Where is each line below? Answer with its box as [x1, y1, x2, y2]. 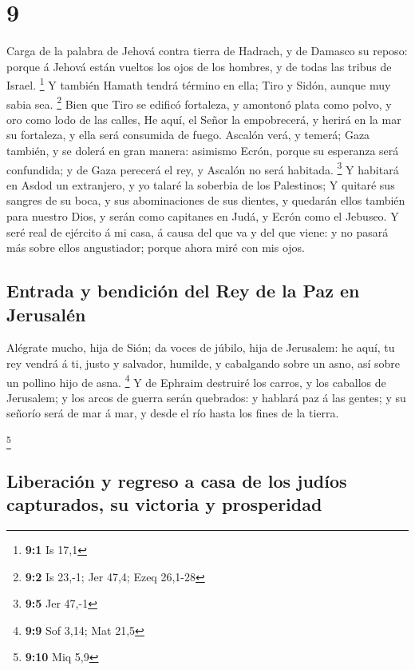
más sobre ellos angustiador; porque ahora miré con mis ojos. [6, 239, 305, 256]
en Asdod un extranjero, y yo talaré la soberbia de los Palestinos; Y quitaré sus [6, 176, 395, 193]
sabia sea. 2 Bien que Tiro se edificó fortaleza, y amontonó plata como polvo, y [6, 93, 392, 112]
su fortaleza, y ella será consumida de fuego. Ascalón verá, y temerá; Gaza [6, 126, 370, 143]
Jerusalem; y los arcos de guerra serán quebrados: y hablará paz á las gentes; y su [6, 389, 406, 405]
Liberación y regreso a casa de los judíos [6, 468, 347, 493]
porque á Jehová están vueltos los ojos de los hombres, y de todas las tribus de [6, 58, 392, 74]
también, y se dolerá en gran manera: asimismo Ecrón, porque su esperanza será [6, 142, 399, 158]
